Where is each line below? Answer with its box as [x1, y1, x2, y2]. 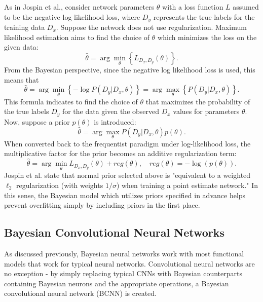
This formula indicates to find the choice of [4, 96, 138, 106]
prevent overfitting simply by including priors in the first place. [4, 200, 200, 210]
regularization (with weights [16, 179, 103, 190]
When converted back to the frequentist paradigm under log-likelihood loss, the [4, 138, 251, 148]
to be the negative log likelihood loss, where [4, 11, 140, 22]
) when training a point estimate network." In [116, 179, 258, 190]
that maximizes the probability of [145, 96, 250, 106]
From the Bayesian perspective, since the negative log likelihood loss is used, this [4, 64, 255, 75]
